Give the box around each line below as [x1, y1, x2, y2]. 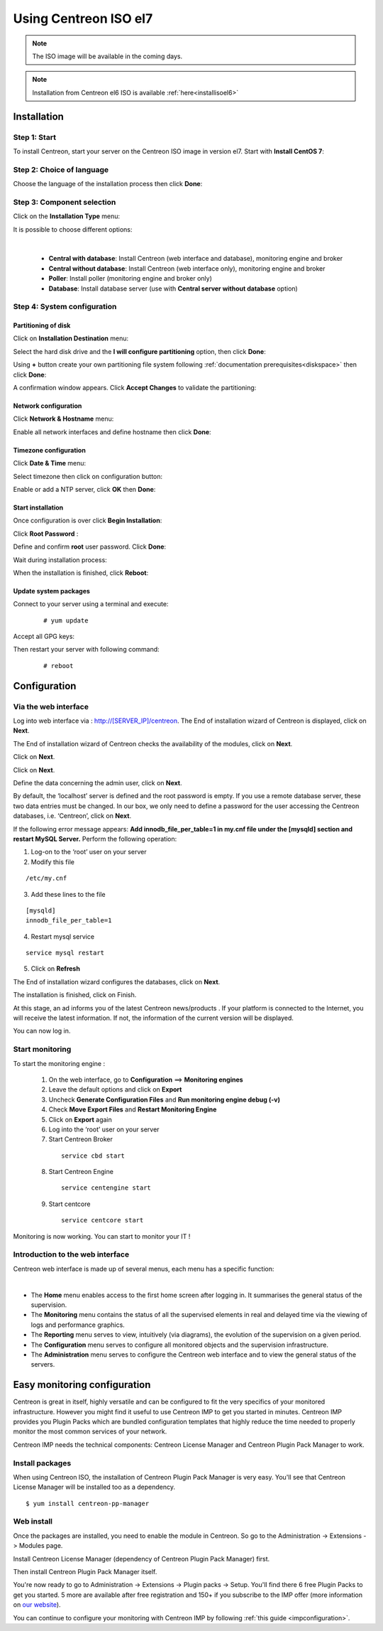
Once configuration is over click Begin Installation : [13, 516, 162, 525]
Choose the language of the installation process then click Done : [13, 180, 203, 188]
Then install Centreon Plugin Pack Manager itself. [13, 1567, 157, 1576]
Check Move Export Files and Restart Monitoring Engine [48, 1105, 217, 1114]
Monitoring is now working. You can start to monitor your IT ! [13, 1232, 191, 1240]
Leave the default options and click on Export [48, 1085, 182, 1094]
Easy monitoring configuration [13, 1379, 151, 1391]
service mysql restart [26, 949, 105, 957]
